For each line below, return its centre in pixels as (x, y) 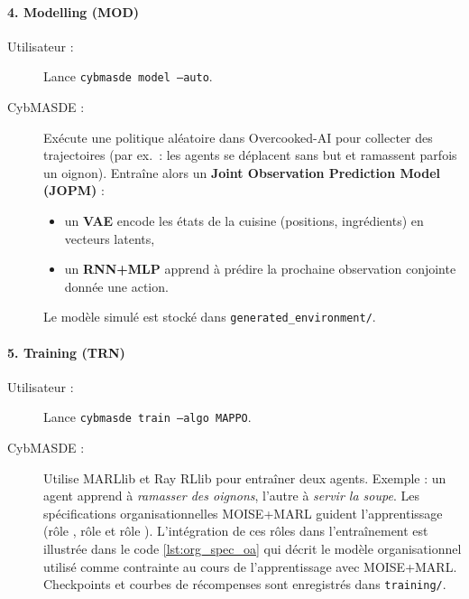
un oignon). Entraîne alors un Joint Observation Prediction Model (242, 172)
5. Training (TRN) (66, 352)
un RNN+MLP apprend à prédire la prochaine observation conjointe (260, 269)
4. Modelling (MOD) (73, 11)
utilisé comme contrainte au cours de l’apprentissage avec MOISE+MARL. (250, 566)
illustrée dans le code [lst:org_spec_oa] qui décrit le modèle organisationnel (253, 549)
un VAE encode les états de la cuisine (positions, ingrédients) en (244, 221)
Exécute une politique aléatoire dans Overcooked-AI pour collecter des (238, 137)
